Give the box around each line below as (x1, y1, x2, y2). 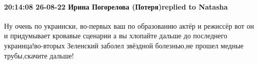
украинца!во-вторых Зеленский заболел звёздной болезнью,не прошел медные (4, 40, 244, 50)
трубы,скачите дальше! (4, 50, 74, 60)
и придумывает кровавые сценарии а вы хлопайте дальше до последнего (4, 30, 227, 41)
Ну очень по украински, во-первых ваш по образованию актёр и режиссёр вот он (4, 20, 254, 31)
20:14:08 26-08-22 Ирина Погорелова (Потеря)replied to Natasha (4, 1, 228, 12)
